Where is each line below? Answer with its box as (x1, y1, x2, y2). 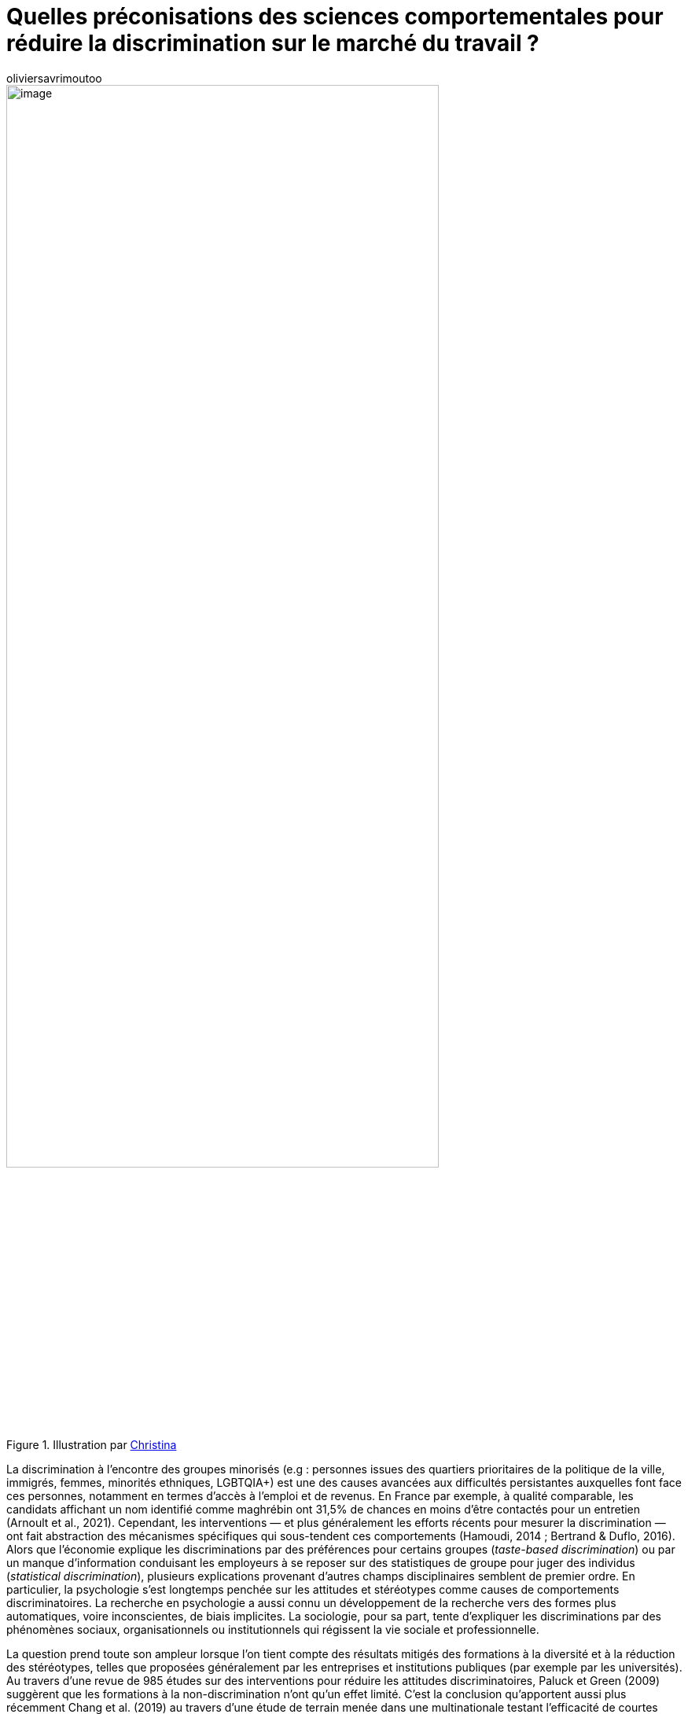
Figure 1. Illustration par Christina (6, 1438, 177, 1452)
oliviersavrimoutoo (6, 71, 102, 85)
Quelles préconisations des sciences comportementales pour (6, 3, 664, 30)
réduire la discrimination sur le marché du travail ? (6, 30, 539, 57)
